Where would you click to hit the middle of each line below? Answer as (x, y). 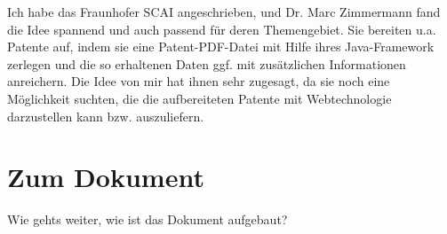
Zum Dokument (106, 177)
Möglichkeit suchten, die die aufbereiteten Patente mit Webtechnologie (200, 98)
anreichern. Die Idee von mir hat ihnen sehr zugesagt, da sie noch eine (199, 81)
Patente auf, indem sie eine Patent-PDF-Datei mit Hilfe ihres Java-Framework (221, 47)
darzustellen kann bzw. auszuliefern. (106, 116)
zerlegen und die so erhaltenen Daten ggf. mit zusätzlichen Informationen (207, 63)
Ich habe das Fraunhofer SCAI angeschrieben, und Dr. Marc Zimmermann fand (224, 12)
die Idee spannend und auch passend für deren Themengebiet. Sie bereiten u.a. (222, 29)
